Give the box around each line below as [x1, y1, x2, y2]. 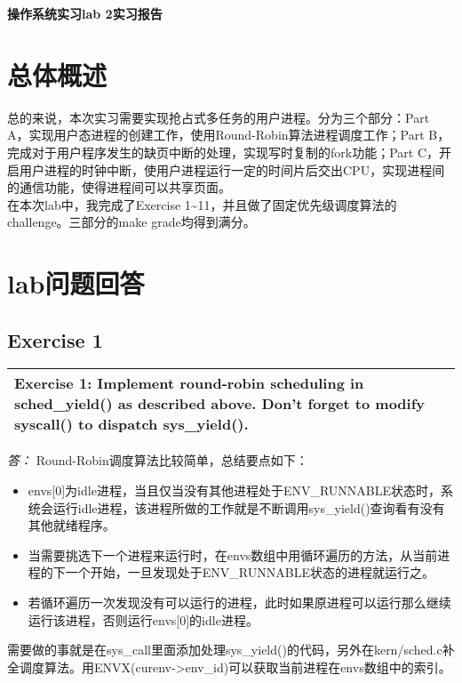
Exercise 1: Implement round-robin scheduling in [14, 373, 364, 394]
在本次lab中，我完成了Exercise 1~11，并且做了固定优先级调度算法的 [7, 195, 397, 213]
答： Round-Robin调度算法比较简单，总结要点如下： [7, 451, 308, 470]
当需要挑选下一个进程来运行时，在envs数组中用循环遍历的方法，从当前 [28, 545, 438, 564]
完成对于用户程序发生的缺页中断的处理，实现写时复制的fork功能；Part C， [7, 142, 440, 161]
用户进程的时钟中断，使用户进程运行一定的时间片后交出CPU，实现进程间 [19, 160, 445, 179]
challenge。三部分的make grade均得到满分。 [7, 213, 256, 231]
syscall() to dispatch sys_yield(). [14, 414, 249, 435]
